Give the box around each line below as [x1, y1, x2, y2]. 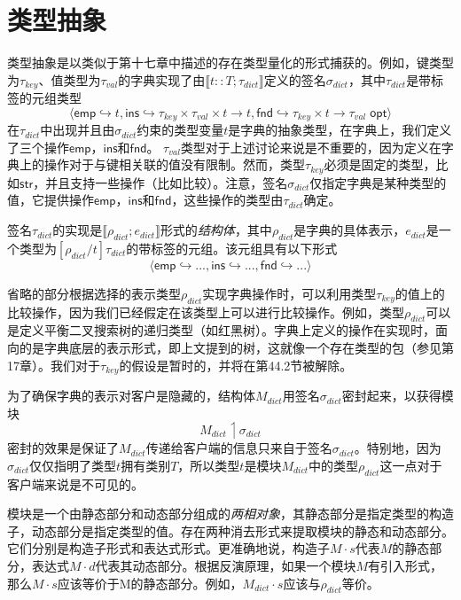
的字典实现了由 [118, 70, 206, 89]
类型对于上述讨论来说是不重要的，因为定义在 [180, 137, 441, 156]
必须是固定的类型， [324, 155, 436, 174]
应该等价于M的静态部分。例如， [57, 573, 243, 592]
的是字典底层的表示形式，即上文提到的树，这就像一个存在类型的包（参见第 [19, 339, 454, 357]
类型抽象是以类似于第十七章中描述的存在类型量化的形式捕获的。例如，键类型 [7, 53, 454, 72]
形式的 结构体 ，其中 [160, 221, 272, 239]
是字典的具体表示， [293, 221, 406, 239]
